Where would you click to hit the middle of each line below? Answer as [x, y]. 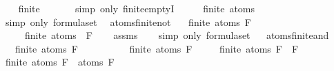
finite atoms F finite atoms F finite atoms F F [157, 48]
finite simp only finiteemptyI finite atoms [137, 8]
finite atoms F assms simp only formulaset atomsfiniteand [177, 35]
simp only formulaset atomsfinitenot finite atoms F [128, 22]
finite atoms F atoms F [60, 62]
